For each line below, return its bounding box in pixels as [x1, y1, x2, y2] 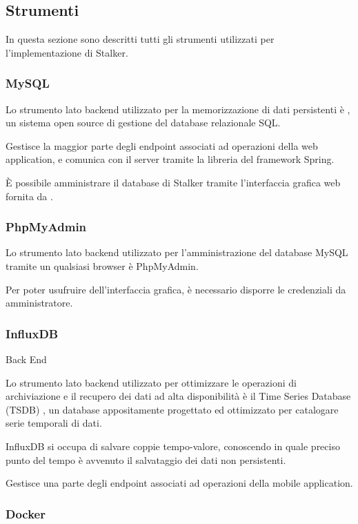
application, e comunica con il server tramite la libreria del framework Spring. [6, 152, 335, 166]
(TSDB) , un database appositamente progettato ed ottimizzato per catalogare [6, 402, 339, 416]
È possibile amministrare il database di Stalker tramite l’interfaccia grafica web [6, 175, 341, 189]
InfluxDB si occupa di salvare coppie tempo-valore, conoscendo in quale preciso [6, 438, 340, 453]
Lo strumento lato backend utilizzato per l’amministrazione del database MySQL [6, 245, 348, 260]
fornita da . [6, 188, 53, 203]
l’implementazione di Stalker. [6, 45, 128, 59]
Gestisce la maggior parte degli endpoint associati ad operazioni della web [6, 138, 318, 153]
